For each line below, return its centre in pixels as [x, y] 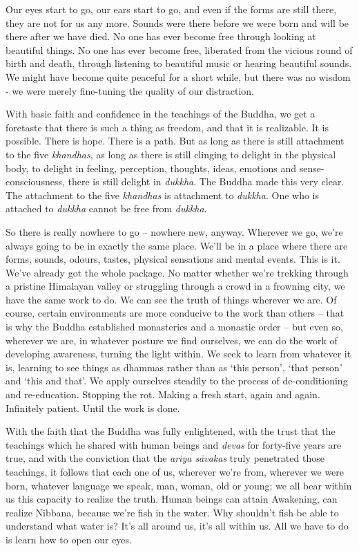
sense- [312, 168]
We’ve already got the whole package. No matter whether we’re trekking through [177, 272]
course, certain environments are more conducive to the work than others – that [175, 313]
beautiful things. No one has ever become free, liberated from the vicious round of [179, 49]
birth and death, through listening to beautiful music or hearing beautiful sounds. [179, 63]
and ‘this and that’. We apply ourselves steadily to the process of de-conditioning [177, 381]
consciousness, [35, 181]
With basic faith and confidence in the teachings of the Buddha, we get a [161, 114]
